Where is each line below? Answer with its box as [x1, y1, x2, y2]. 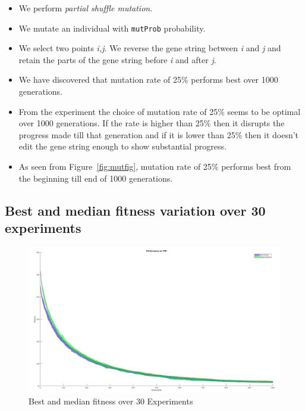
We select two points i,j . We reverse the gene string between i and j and [18, 42, 281, 54]
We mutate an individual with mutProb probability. [18, 21, 206, 34]
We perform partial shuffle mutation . [18, 2, 153, 14]
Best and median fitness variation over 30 [5, 201, 266, 219]
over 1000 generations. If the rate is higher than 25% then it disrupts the [18, 117, 285, 129]
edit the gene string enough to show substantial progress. [18, 140, 227, 152]
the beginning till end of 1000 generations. [18, 172, 173, 184]
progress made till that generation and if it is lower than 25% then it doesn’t [18, 128, 299, 141]
